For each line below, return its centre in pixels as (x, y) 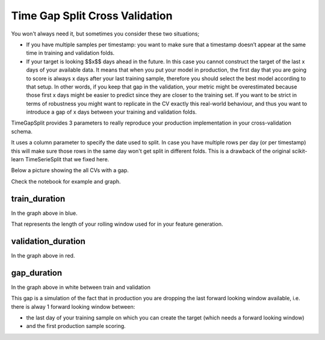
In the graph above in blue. (44, 213)
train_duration (38, 199)
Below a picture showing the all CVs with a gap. (70, 170)
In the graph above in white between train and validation (81, 287)
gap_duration (37, 273)
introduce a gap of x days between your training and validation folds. (111, 112)
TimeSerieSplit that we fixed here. (67, 159)
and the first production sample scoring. (76, 326)
